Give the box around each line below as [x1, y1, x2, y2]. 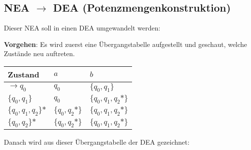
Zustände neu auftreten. [4, 48, 75, 59]
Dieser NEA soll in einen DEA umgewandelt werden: [4, 23, 161, 33]
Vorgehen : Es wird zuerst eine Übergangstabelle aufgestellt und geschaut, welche [4, 39, 247, 49]
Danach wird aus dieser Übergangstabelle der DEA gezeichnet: [4, 136, 190, 147]
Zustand [8, 68, 40, 80]
